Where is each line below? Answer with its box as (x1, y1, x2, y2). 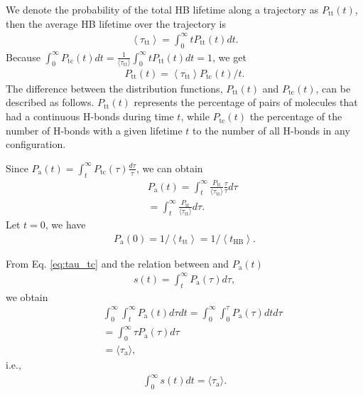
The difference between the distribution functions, (6, 80, 223, 95)
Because (6, 49, 40, 64)
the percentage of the (249, 109, 342, 124)
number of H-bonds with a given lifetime (6, 122, 183, 137)
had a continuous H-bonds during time (6, 109, 174, 124)
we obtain (6, 289, 48, 304)
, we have (45, 217, 86, 232)
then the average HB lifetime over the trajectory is (6, 16, 226, 31)
